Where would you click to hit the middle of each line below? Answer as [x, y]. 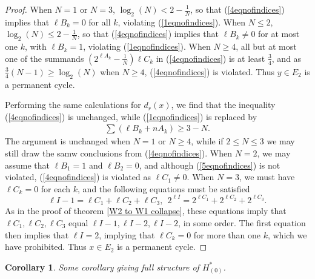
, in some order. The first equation [242, 222]
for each [56, 188]
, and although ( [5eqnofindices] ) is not [210, 165]
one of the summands [45, 58]
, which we [287, 234]
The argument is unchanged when [68, 141]
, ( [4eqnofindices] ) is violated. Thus [210, 71]
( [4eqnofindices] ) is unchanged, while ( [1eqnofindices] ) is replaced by [131, 116]
